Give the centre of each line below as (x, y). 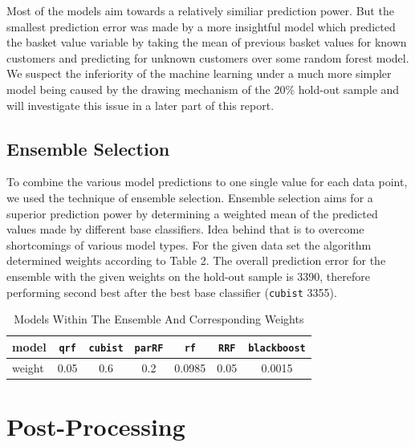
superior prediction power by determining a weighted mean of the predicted (192, 213)
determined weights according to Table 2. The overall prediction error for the (196, 260)
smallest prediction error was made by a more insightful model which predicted (201, 26)
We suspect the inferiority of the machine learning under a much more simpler (199, 73)
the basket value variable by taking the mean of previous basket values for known (207, 42)
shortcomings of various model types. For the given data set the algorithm (189, 244)
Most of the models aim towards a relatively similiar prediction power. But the (200, 10)
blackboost (277, 348)
